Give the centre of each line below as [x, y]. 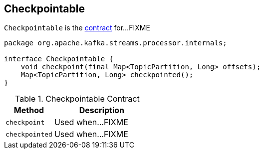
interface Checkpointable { [59, 59]
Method [29, 110]
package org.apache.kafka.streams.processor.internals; [116, 43]
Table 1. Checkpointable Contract [77, 99]
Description [102, 110]
